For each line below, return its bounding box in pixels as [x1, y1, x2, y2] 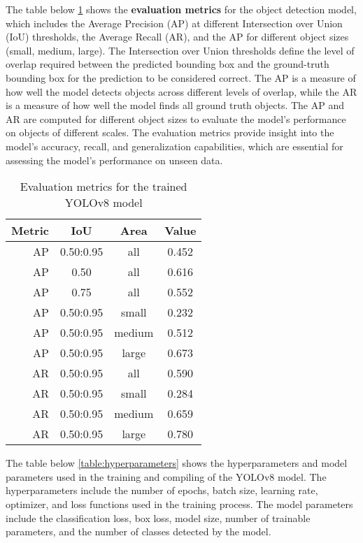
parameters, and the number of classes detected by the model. [6, 524, 271, 539]
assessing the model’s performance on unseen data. [6, 152, 223, 167]
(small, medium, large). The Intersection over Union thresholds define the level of [6, 43, 355, 57]
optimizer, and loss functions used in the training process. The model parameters [6, 496, 353, 511]
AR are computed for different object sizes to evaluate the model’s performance [6, 111, 346, 126]
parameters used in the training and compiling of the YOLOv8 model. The [6, 469, 327, 484]
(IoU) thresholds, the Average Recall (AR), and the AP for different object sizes [6, 29, 349, 44]
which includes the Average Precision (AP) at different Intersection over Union [6, 15, 343, 30]
